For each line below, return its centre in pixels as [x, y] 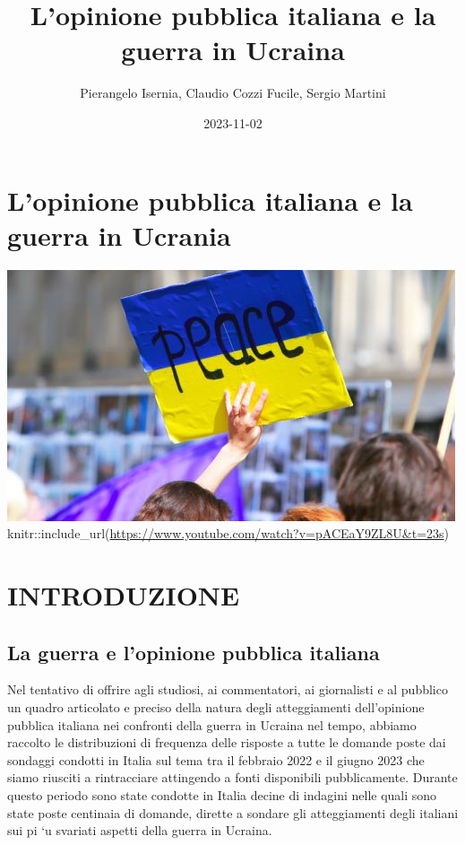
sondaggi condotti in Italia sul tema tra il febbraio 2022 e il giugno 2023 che [216, 759]
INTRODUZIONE [124, 595]
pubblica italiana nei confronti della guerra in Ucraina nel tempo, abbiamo [212, 724]
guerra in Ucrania [119, 235]
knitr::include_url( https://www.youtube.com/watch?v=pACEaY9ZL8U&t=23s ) [228, 533]
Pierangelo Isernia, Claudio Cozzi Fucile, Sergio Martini [233, 93]
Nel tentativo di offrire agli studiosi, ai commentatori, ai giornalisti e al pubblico [228, 689]
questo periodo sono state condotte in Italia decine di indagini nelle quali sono [222, 794]
